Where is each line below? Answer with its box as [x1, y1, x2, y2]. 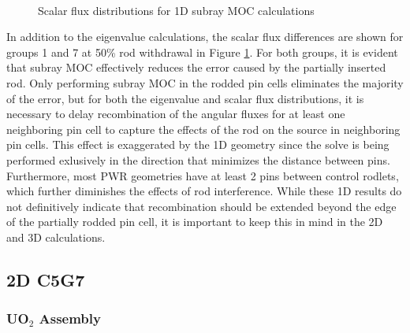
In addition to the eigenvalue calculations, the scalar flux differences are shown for [6, 28, 404, 45]
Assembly [39, 309, 101, 328]
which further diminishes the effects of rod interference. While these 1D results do [6, 183, 402, 199]
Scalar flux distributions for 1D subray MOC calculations [38, 2, 315, 18]
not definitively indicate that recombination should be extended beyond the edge [6, 198, 397, 214]
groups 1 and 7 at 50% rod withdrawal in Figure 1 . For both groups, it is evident [6, 43, 398, 60]
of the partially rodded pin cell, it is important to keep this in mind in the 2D [6, 213, 383, 230]
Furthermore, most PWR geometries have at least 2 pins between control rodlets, [6, 167, 399, 183]
